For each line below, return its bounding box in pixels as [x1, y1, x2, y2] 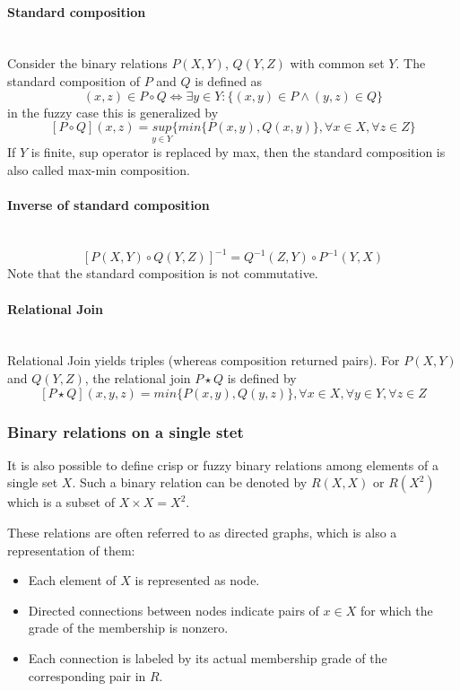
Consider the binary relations [7, 54, 168, 73]
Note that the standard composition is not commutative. [7, 264, 318, 283]
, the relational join [84, 369, 191, 388]
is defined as [195, 71, 263, 90]
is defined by [227, 369, 297, 388]
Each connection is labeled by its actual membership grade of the [28, 649, 387, 668]
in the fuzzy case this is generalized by [7, 102, 219, 121]
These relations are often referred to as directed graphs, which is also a [7, 523, 397, 542]
